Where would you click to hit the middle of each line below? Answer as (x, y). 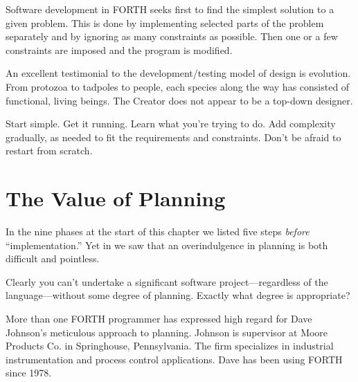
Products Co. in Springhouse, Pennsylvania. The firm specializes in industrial (170, 346)
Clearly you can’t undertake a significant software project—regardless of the (167, 281)
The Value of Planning (116, 198)
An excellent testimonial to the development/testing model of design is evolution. (178, 73)
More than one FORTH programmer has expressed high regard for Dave (159, 319)
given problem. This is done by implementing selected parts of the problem (165, 22)
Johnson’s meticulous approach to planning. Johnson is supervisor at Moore (167, 332)
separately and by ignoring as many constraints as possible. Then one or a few (172, 36)
